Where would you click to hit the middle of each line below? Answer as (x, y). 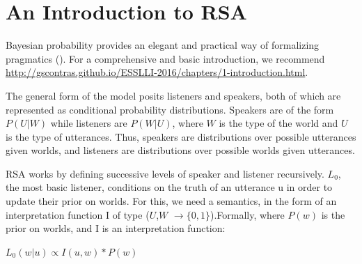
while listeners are (89, 123)
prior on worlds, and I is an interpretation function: (116, 228)
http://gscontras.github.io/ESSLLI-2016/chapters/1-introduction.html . (157, 72)
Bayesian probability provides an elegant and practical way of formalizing (163, 45)
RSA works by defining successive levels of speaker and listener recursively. (165, 173)
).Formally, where (247, 214)
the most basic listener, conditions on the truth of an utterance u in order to (169, 187)
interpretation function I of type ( (78, 214)
